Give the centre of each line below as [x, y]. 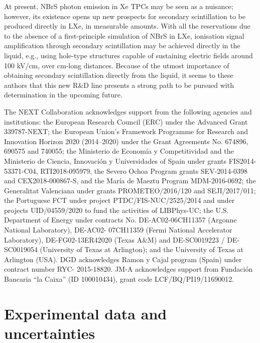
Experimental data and [86, 313]
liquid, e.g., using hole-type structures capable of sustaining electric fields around [128, 55]
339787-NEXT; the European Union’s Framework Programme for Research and [126, 131]
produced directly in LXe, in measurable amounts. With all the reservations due [127, 26]
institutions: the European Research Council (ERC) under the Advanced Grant [126, 121]
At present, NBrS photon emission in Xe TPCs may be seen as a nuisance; [119, 6]
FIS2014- [242, 160]
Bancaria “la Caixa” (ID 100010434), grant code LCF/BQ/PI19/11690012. [119, 279]
